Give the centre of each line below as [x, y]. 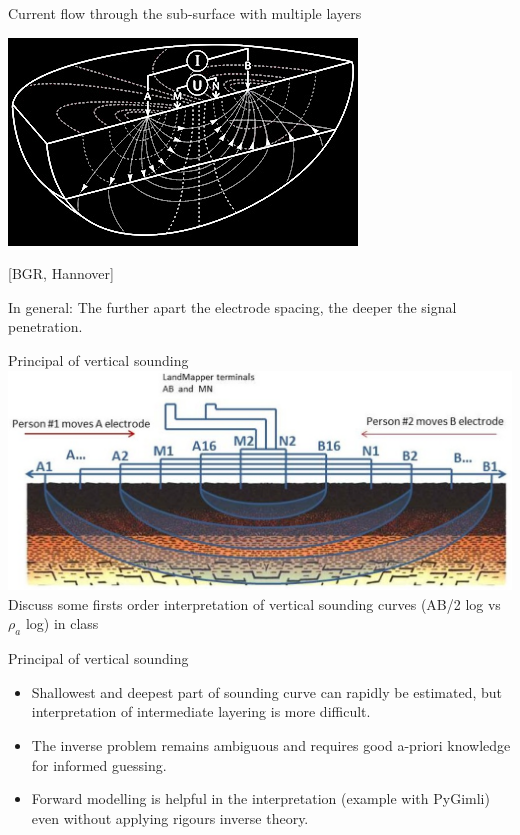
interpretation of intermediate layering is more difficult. [201, 711]
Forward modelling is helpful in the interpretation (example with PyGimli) [260, 798]
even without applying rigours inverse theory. [170, 817]
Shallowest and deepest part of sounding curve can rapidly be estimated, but [267, 691]
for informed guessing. [99, 764]
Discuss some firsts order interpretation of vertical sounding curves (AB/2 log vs [254, 603]
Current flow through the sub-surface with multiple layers [185, 13]
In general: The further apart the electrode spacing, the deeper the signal [232, 306]
